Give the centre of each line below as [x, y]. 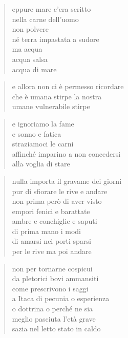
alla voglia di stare [41, 164]
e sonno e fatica [37, 133]
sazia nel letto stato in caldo [56, 329]
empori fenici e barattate [51, 211]
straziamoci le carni [43, 144]
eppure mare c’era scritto [51, 9]
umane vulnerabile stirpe [51, 106]
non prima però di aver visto [57, 201]
